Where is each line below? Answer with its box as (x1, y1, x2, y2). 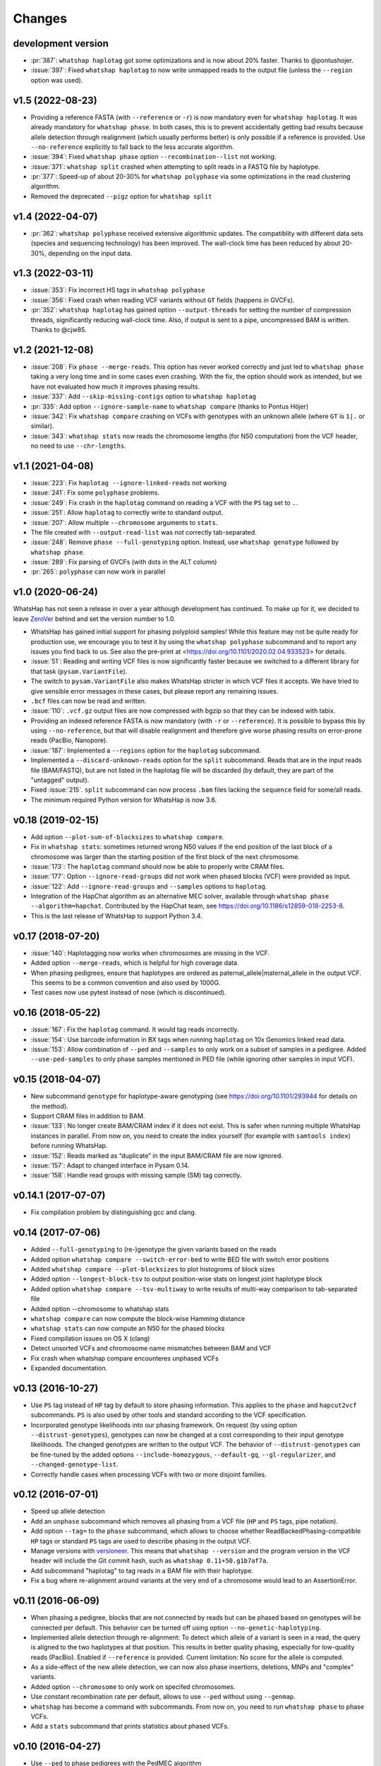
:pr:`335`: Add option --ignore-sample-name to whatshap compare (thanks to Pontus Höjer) (30, 402, 309, 410)
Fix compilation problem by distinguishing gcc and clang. (30, 1208, 197, 1216)
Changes (13, 11, 67, 26)
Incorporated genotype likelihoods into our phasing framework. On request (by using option (30, 1421, 298, 1429)
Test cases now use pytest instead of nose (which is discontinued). (30, 988, 226, 997)
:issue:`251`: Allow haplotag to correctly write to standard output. (30, 509, 224, 517)
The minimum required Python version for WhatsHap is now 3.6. (30, 795, 217, 804)
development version (13, 37, 109, 49)
